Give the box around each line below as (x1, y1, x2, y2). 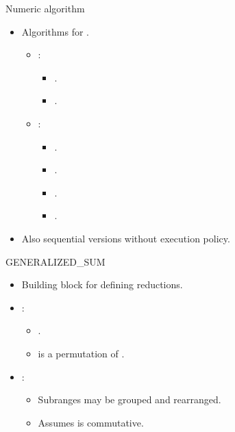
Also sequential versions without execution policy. (21, 231, 230, 245)
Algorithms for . (21, 24, 89, 38)
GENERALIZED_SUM (5, 254, 106, 268)
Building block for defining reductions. (21, 277, 183, 292)
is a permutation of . (38, 346, 125, 360)
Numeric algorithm (5, 1, 85, 15)
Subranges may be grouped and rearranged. (38, 392, 221, 407)
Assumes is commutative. (38, 415, 144, 429)
